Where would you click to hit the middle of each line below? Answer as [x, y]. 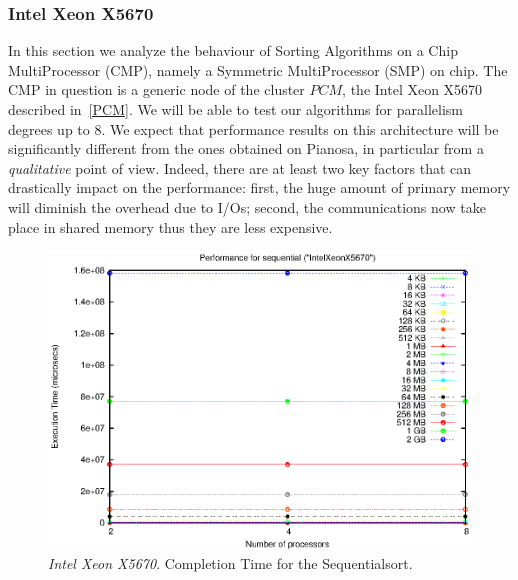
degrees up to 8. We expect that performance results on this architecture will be [253, 128]
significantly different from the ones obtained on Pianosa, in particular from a [246, 148]
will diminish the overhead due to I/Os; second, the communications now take [247, 206]
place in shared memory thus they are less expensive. [170, 226]
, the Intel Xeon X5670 [412, 89]
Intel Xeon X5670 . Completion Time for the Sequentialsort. [230, 563]
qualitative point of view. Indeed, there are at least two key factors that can [240, 167]
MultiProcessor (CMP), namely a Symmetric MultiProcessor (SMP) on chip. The [258, 69]
